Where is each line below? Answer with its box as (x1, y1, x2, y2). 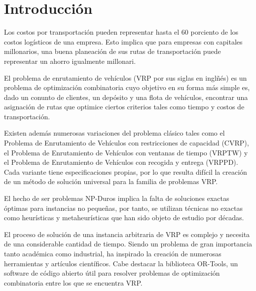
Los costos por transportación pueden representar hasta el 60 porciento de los (4, 27, 239, 37)
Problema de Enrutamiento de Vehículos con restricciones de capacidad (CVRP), (4, 138, 249, 148)
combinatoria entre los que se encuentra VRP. (4, 277, 143, 288)
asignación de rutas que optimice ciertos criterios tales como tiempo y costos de (4, 101, 245, 112)
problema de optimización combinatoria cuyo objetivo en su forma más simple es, (4, 82, 250, 93)
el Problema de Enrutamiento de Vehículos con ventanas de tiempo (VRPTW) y (4, 147, 248, 157)
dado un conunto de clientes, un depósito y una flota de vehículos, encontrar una (4, 92, 248, 102)
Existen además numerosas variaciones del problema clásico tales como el (4, 128, 225, 138)
